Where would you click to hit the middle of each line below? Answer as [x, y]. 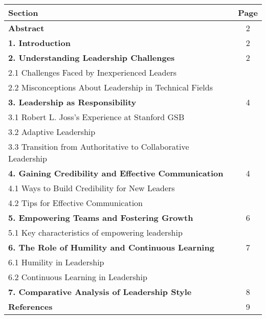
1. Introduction [39, 43]
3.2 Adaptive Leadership [52, 132]
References [30, 306]
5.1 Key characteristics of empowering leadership [95, 232]
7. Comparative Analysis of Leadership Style [100, 292]
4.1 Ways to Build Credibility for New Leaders [92, 188]
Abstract [26, 28]
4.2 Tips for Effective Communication [76, 203]
